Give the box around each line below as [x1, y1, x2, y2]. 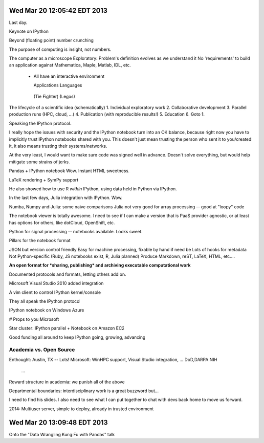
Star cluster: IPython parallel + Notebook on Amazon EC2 [9, 325, 125, 331]
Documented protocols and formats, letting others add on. [9, 271, 127, 277]
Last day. [9, 20, 28, 25]
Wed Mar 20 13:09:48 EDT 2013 [9, 419, 108, 427]
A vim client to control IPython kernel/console [9, 289, 101, 295]
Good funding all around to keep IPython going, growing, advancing [9, 334, 146, 340]
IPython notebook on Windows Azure [9, 307, 84, 313]
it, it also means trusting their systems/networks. [9, 143, 108, 149]
